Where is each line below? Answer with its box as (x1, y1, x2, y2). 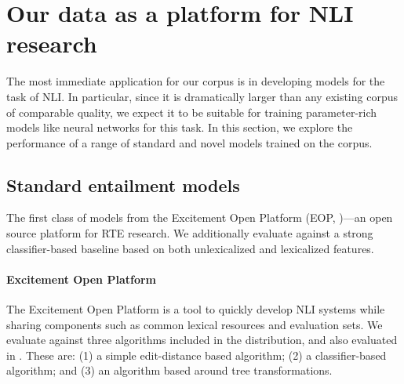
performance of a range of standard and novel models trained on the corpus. (6, 134, 373, 150)
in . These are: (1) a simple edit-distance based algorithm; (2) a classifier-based (6, 346, 387, 363)
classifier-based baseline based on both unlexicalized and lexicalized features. (6, 240, 374, 256)
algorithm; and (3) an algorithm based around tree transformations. (6, 362, 333, 379)
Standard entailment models (6, 172, 240, 197)
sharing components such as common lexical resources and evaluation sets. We (6, 316, 383, 332)
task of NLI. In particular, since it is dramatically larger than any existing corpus (6, 88, 398, 104)
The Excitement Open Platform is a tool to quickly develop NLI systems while (6, 301, 385, 317)
